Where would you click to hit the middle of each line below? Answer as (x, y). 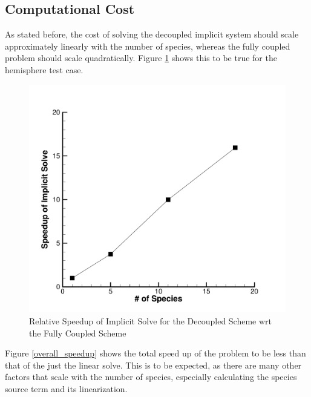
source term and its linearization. (66, 388)
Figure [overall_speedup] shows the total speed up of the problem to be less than (155, 353)
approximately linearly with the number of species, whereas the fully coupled (148, 46)
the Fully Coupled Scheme (78, 333)
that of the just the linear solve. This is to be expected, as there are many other (153, 365)
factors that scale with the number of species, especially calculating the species (151, 377)
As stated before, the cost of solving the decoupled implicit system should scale (152, 34)
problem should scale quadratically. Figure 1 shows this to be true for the (141, 58)
